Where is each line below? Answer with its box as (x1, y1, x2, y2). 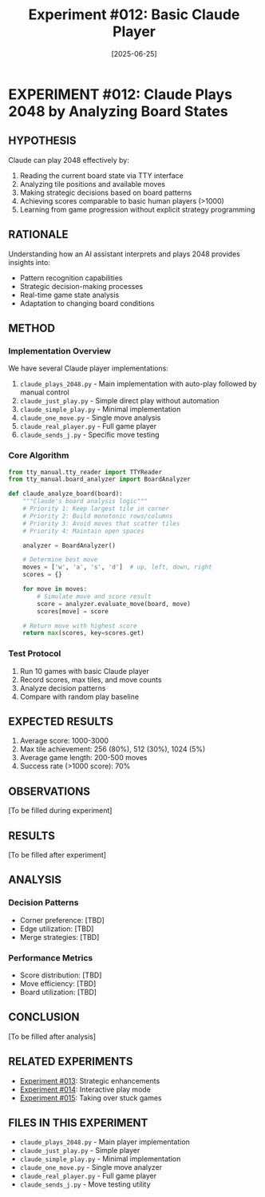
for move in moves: (22, 585, 88, 593)
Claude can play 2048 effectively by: (8, 155, 129, 164)
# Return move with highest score (22, 621, 137, 630)
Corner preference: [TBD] (19, 915, 105, 925)
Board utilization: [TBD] (19, 988, 97, 997)
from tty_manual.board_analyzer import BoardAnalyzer (8, 475, 192, 484)
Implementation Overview (8, 345, 112, 356)
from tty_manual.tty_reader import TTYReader (8, 468, 162, 476)
